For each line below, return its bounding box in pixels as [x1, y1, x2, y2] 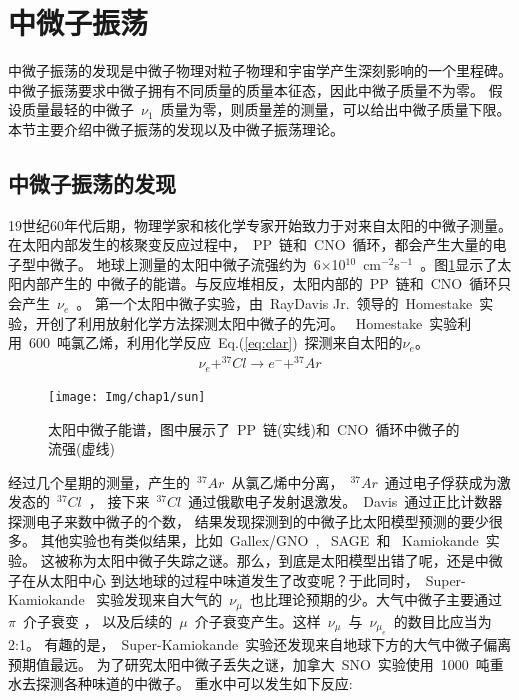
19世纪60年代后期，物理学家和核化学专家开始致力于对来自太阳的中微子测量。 [8, 214, 512, 235]
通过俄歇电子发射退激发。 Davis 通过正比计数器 [188, 491, 503, 512]
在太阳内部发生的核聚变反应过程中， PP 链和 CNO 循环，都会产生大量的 [8, 234, 493, 255]
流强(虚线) [48, 438, 115, 459]
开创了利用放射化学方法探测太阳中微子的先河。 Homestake [35, 312, 423, 333]
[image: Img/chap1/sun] [48, 389, 206, 404]
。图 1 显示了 [420, 253, 498, 274]
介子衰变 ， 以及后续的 [22, 610, 173, 631]
